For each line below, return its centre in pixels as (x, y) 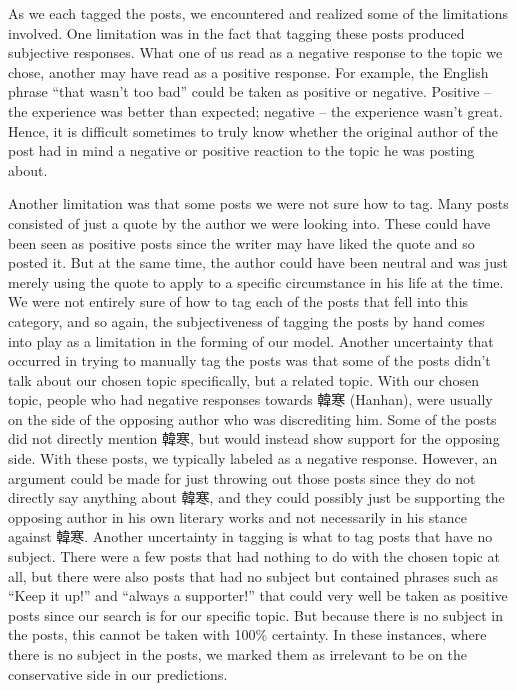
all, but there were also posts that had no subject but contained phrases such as (253, 575)
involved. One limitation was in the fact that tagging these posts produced (236, 32)
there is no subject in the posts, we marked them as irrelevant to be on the (237, 654)
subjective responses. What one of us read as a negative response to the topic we (255, 52)
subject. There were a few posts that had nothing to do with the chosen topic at (254, 556)
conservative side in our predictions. (118, 673)
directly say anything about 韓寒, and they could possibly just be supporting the (256, 497)
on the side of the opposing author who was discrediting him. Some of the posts (252, 418)
